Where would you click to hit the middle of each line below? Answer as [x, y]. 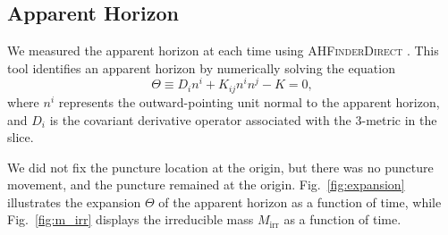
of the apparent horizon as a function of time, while [300, 201]
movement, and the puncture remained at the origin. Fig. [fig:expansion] [206, 185]
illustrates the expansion [74, 201]
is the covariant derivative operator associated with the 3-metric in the [243, 119]
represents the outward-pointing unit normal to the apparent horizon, [249, 101]
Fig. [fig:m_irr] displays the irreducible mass [131, 219]
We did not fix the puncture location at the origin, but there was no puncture [220, 167]
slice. [21, 137]
